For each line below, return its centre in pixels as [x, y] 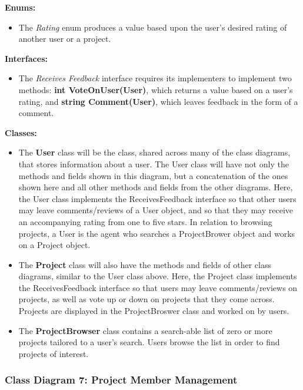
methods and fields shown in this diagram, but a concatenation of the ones [153, 175]
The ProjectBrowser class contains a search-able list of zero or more [145, 330]
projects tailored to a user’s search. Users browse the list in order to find [149, 342]
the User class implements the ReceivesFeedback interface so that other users [157, 198]
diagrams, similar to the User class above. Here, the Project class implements [158, 276]
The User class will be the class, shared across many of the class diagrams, [154, 152]
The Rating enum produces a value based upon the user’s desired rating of [153, 27]
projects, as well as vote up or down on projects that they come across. [146, 299]
